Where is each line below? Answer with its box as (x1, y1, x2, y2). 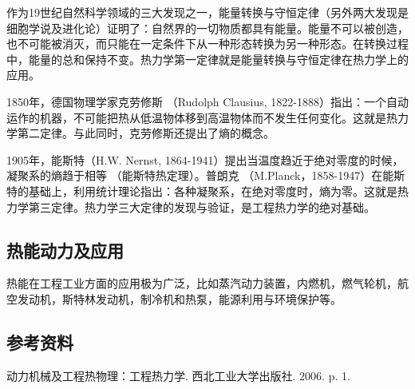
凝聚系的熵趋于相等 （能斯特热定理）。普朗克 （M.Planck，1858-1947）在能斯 (6, 167, 405, 184)
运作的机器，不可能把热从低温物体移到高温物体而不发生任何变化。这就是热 (6, 109, 397, 125)
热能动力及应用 (6, 237, 124, 262)
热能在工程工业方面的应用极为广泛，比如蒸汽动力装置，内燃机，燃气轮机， (6, 275, 397, 292)
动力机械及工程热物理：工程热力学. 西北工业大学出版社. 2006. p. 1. (6, 367, 350, 383)
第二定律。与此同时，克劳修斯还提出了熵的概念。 (17, 125, 275, 141)
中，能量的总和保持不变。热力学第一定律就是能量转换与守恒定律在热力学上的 (6, 50, 409, 67)
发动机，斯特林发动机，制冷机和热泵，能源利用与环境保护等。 (17, 290, 342, 307)
